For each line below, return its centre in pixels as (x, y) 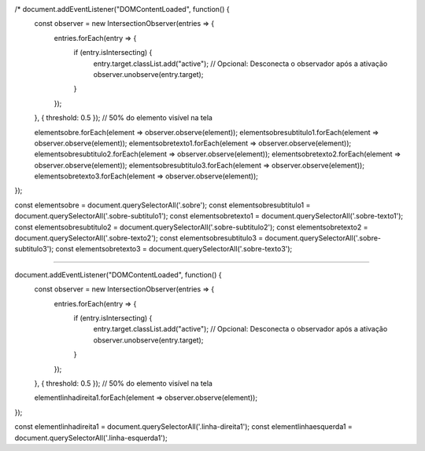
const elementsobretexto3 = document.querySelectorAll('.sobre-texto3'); (174, 249)
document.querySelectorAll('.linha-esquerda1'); (91, 438)
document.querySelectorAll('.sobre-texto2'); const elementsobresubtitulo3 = (139, 238)
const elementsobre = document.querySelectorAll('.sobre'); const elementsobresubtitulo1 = (163, 205)
